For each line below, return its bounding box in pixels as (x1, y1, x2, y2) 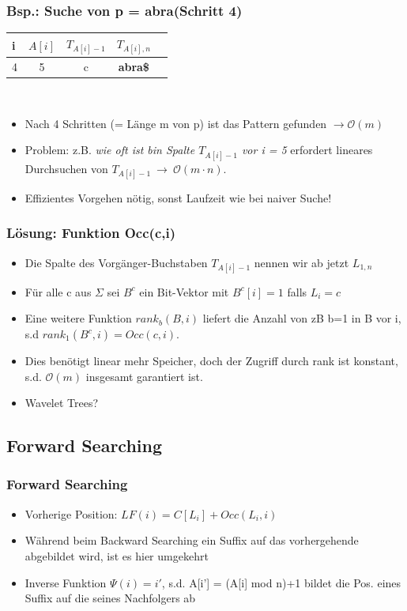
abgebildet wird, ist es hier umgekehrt (24, 547, 209, 564)
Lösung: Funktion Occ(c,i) (6, 223, 175, 243)
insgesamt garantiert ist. (85, 368, 203, 384)
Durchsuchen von (24, 160, 108, 176)
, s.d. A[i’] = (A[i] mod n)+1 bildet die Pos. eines (161, 574, 401, 590)
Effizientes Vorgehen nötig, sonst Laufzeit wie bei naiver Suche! (24, 189, 332, 206)
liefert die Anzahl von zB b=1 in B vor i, (202, 310, 401, 326)
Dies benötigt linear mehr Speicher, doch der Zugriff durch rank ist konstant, (24, 353, 398, 368)
